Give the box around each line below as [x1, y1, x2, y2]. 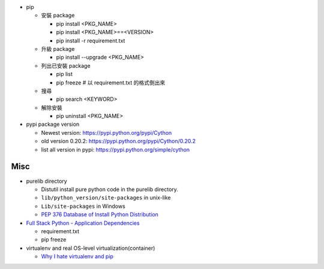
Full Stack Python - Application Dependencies [26, 219, 140, 226]
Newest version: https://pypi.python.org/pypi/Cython [41, 129, 172, 136]
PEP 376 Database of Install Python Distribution [41, 211, 159, 218]
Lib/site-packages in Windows [41, 202, 125, 210]
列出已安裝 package [41, 62, 91, 69]
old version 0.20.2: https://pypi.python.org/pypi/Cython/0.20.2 [41, 138, 196, 145]
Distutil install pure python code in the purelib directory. [41, 186, 178, 193]
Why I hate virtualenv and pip [41, 253, 114, 260]
